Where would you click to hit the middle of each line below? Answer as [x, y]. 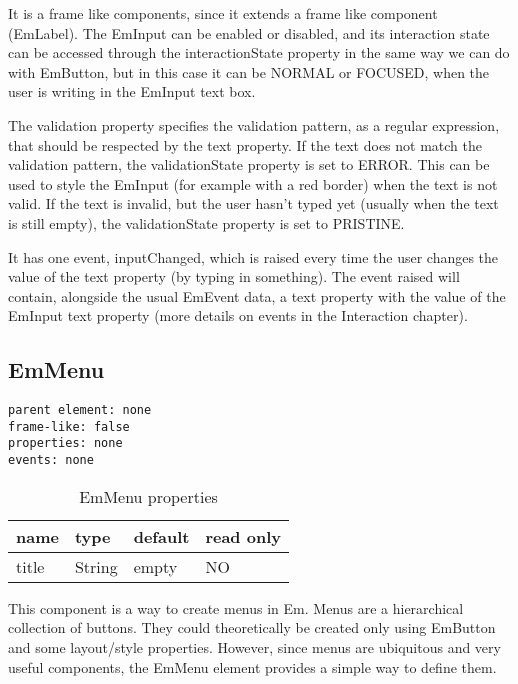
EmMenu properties [148, 496]
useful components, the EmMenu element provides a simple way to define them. [252, 666]
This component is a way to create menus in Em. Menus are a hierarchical [236, 607]
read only [243, 536]
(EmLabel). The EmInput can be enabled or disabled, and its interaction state [249, 32]
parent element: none [80, 410]
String [96, 566]
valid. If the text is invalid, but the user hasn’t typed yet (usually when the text [253, 203]
